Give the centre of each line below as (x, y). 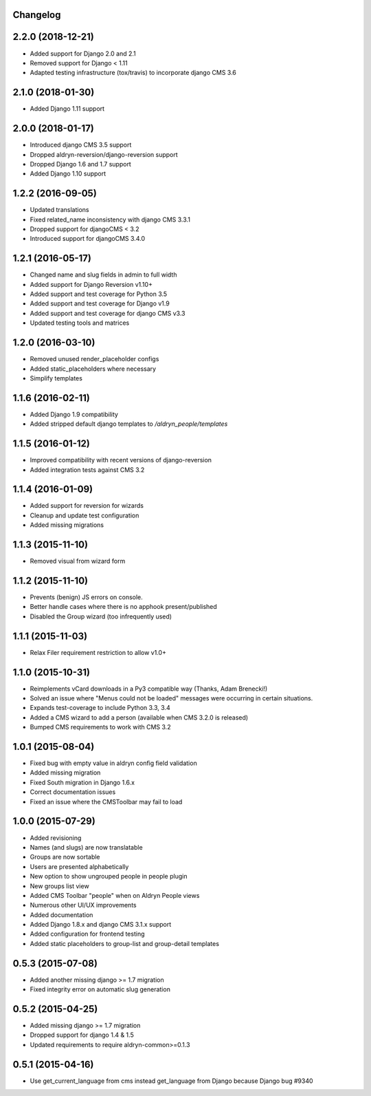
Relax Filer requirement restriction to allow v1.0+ (98, 652)
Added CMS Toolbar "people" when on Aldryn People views (115, 895)
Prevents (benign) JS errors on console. (87, 597)
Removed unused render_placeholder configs (94, 359)
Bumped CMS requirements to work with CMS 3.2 (100, 727)
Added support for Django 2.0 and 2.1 (83, 53)
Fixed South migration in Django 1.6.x (82, 782)
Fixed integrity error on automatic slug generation (100, 989)
